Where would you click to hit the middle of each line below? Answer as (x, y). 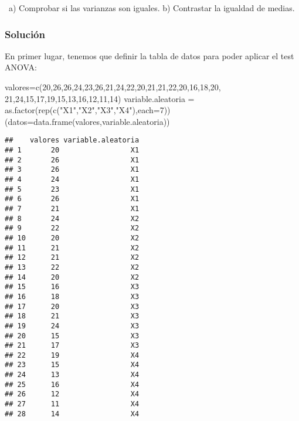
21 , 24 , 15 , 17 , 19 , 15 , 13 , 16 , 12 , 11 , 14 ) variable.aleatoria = (100, 98)
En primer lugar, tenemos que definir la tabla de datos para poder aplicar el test (149, 55)
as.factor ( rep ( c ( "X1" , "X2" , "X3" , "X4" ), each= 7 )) (88, 110)
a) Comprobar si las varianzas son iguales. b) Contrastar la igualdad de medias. (152, 8)
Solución (25, 34)
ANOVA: (21, 67)
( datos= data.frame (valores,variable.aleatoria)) (87, 121)
